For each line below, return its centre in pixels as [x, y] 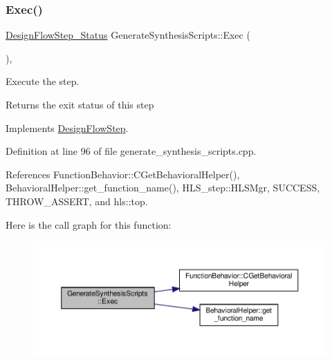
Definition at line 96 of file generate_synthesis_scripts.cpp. [131, 151]
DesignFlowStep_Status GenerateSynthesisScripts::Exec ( [128, 35]
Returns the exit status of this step [80, 104]
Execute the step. [43, 81]
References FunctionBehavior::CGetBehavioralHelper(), [123, 174]
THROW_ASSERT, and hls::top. [77, 201]
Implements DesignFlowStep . [67, 127]
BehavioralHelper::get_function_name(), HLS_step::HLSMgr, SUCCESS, [163, 188]
